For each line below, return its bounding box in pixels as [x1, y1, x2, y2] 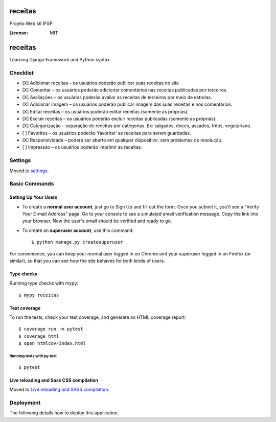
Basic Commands [9, 180, 54, 187]
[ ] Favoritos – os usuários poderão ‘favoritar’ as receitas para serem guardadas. [22, 130, 191, 136]
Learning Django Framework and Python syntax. [9, 56, 111, 62]
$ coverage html [18, 333, 59, 339]
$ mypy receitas [18, 292, 59, 298]
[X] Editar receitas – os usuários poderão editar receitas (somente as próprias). [22, 108, 189, 114]
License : [9, 30, 28, 36]
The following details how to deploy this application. [9, 410, 119, 416]
